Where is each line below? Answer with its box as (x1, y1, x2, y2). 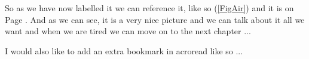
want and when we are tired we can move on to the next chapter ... (5, 25, 251, 37)
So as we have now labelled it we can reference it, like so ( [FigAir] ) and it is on (5, 2, 294, 14)
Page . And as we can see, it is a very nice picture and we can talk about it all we (5, 13, 305, 25)
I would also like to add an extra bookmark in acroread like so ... (5, 44, 243, 57)
